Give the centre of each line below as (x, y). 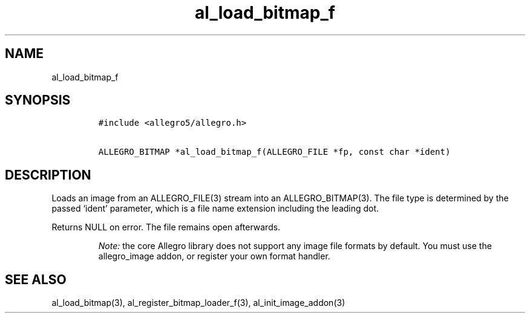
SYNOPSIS (38, 100)
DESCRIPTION (48, 175)
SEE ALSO (36, 279)
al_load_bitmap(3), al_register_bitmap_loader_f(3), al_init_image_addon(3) (198, 303)
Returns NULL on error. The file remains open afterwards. (166, 227)
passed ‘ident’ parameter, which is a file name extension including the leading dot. (215, 209)
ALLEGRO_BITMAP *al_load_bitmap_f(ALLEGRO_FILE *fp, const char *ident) (274, 152)
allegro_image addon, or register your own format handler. (214, 256)
